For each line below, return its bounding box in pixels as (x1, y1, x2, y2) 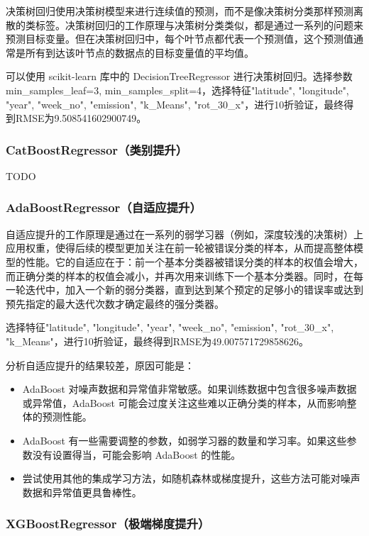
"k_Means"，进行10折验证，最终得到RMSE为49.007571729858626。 (6, 333, 309, 348)
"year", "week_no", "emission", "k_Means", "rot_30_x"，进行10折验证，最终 (6, 96, 344, 111)
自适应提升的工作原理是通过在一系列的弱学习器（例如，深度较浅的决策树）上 (6, 226, 363, 241)
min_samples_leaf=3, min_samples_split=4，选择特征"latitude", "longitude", (6, 82, 349, 97)
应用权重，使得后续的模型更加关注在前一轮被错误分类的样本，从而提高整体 (6, 240, 353, 255)
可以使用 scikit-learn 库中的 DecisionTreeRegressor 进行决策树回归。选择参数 (6, 69, 353, 84)
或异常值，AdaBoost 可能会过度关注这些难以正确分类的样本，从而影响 (22, 395, 347, 410)
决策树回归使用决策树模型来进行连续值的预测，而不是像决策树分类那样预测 (6, 4, 353, 18)
